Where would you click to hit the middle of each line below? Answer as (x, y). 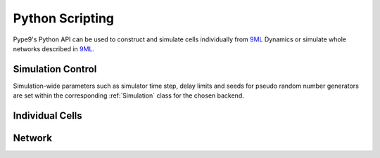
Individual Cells (47, 116)
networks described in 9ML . (54, 48)
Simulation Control (55, 69)
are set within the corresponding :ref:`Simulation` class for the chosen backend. (128, 96)
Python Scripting (64, 18)
